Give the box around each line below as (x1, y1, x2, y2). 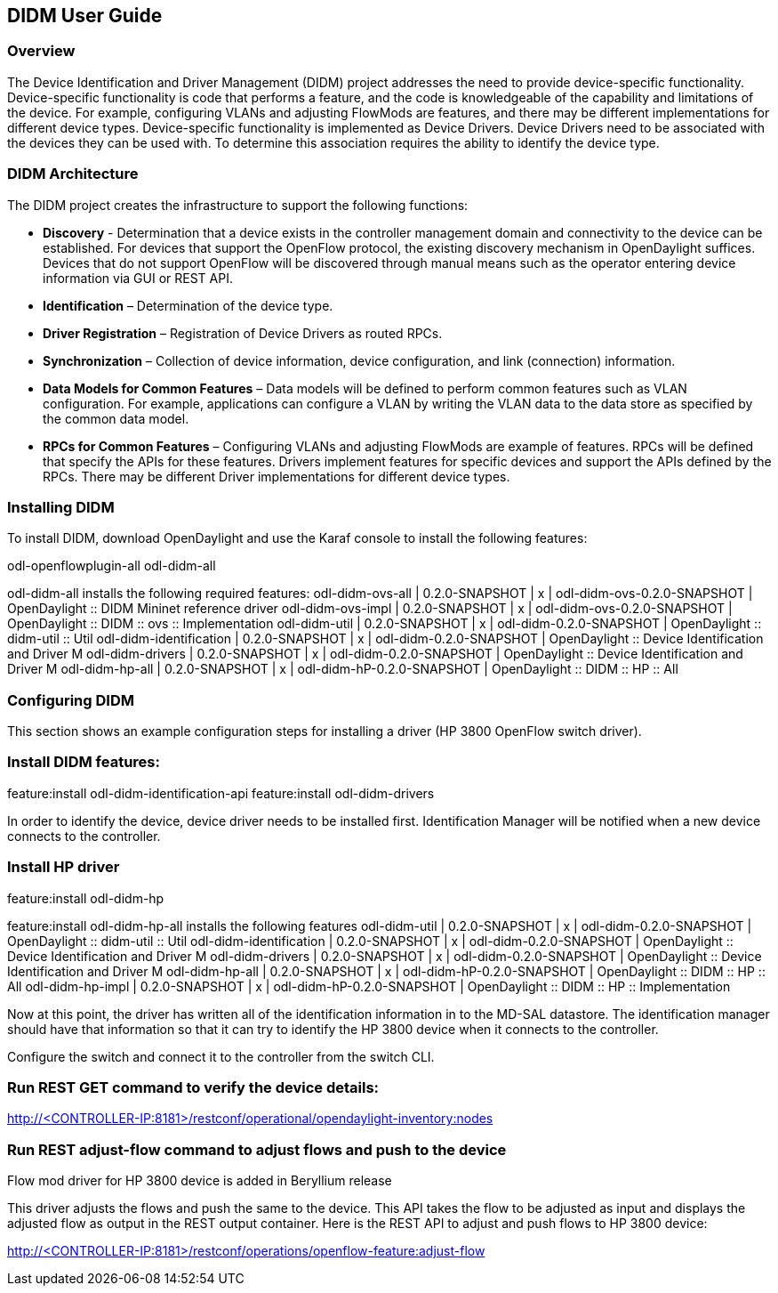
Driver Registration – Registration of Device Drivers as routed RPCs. (43, 325, 443, 341)
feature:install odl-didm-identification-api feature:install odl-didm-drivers (7, 785, 435, 801)
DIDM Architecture (7, 165, 139, 183)
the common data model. (43, 410, 189, 426)
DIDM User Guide (7, 4, 163, 27)
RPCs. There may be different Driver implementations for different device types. (43, 468, 510, 484)
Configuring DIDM (7, 691, 134, 709)
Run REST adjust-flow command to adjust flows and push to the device (7, 1140, 507, 1159)
